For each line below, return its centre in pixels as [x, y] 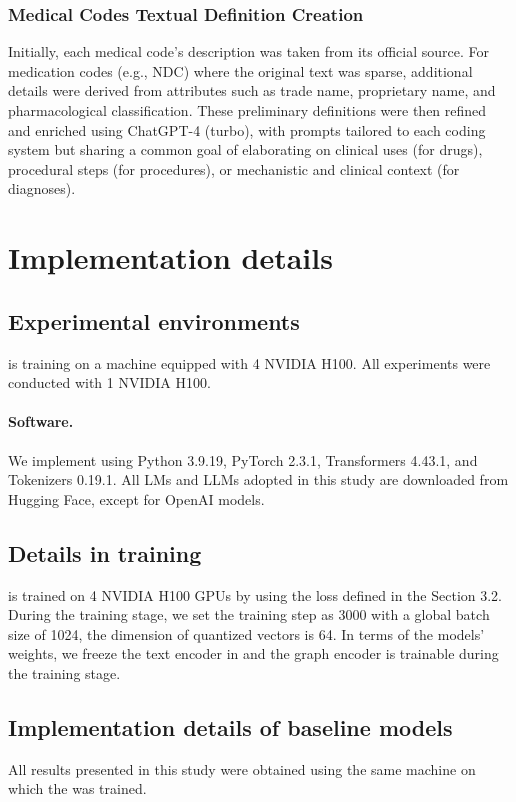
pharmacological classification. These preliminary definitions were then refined [247, 110]
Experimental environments [154, 320]
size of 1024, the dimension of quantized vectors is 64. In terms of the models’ [246, 633]
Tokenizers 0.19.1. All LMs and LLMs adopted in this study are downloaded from [258, 479]
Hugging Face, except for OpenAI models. [136, 498]
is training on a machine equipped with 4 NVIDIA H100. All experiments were [249, 362]
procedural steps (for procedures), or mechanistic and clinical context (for [234, 168]
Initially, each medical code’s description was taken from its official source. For [248, 51]
